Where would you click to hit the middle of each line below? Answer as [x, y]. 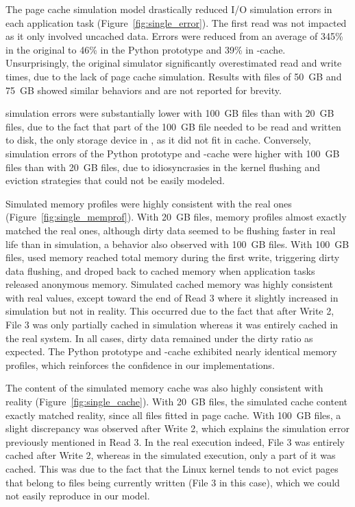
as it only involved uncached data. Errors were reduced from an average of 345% [174, 36]
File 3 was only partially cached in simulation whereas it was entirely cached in [172, 325]
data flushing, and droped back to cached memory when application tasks [160, 270]
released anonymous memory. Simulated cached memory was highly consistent [170, 284]
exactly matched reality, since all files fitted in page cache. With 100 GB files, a [173, 415]
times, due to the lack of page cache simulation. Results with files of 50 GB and [174, 76]
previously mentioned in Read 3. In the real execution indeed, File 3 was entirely [175, 441]
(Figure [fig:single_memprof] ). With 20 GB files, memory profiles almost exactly [176, 217]
